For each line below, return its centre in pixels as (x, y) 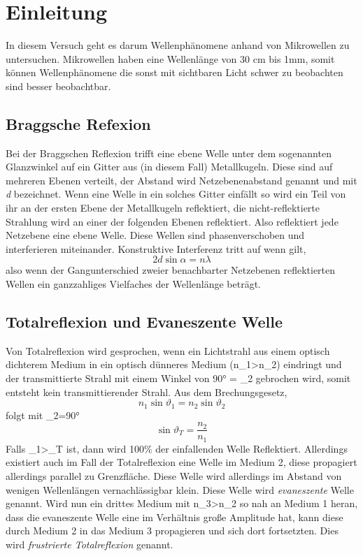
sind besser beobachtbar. (58, 86)
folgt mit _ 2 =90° (43, 415)
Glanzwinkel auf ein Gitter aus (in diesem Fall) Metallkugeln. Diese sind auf (169, 167)
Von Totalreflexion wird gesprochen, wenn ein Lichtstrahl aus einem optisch (168, 350)
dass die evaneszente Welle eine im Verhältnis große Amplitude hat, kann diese (175, 517)
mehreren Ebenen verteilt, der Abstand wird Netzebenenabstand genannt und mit (181, 180)
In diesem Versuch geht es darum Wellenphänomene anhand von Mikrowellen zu (178, 45)
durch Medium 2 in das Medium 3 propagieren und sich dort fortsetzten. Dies (172, 531)
